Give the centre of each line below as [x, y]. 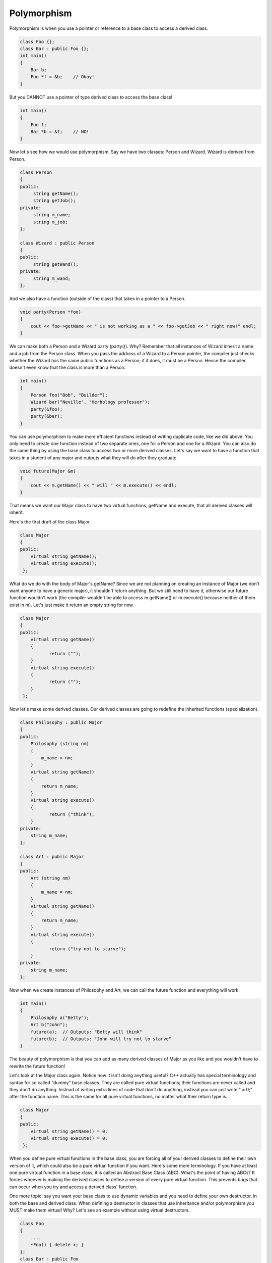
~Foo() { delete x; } [57, 1245]
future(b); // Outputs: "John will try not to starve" [101, 1039]
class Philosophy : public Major [61, 723]
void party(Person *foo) [51, 312]
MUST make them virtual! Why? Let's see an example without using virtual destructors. [99, 1210]
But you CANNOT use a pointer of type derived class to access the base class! [91, 97]
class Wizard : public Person [57, 243]
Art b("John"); [49, 1025]
